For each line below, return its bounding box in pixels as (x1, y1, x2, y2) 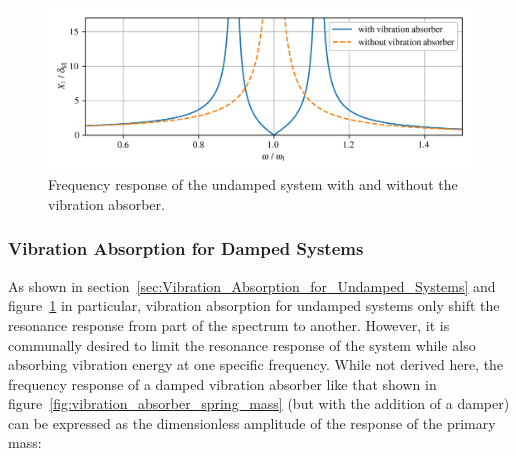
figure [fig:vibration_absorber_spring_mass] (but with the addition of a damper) (8, 393, 510, 414)
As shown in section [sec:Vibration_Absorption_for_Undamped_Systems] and (8, 275, 496, 296)
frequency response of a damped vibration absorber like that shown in (8, 373, 437, 394)
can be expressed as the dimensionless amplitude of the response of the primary (8, 412, 496, 433)
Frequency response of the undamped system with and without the (48, 174, 458, 195)
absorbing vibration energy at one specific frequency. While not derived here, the (8, 354, 504, 375)
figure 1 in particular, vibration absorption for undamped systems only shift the (8, 295, 500, 316)
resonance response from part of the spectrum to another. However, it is (8, 314, 450, 335)
